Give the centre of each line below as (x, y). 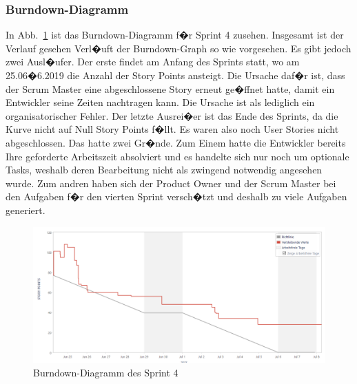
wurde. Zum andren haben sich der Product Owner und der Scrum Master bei (171, 183)
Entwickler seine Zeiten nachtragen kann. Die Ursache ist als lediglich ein (160, 102)
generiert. (25, 210)
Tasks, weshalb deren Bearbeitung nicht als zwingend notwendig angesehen (164, 170)
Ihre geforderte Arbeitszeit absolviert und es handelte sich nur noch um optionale (177, 156)
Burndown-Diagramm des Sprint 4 (106, 373)
